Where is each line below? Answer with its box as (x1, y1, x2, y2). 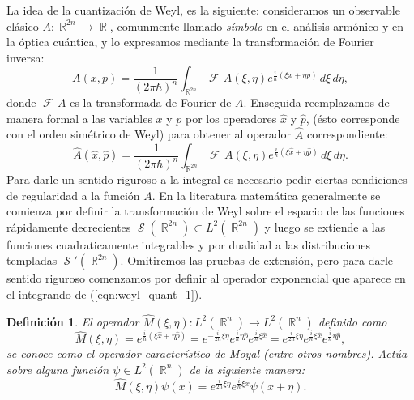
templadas (6, 252, 58, 269)
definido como (318, 313, 387, 330)
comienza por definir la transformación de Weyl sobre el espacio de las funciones (6, 202, 405, 219)
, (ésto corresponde (305, 109, 400, 126)
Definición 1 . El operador (6, 313, 139, 330)
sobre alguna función (6, 360, 109, 377)
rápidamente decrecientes (6, 218, 131, 235)
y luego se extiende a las (264, 218, 386, 235)
